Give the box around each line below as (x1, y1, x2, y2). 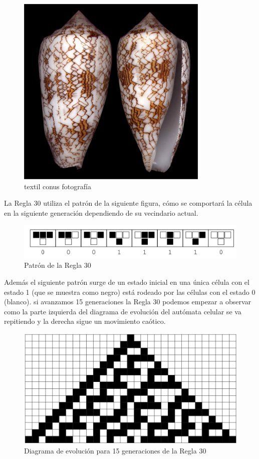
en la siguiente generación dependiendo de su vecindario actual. (4, 207, 198, 218)
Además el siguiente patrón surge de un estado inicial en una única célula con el (4, 277, 249, 287)
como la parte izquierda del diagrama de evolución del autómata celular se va (4, 306, 241, 316)
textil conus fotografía (24, 181, 91, 191)
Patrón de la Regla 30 (24, 260, 91, 270)
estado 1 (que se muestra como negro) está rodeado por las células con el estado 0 (4, 286, 255, 297)
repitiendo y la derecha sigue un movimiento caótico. (4, 316, 166, 326)
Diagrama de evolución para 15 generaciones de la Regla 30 (24, 445, 206, 455)
